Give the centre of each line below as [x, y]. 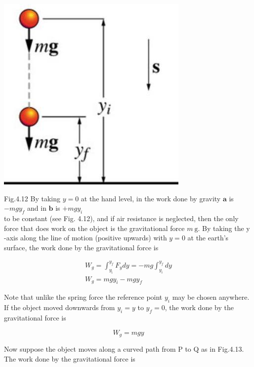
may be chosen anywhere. [211, 297]
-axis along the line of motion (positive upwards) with [85, 238]
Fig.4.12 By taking [32, 198]
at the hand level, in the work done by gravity [151, 198]
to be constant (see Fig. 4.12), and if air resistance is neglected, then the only [121, 218]
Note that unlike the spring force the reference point [83, 297]
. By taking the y [224, 228]
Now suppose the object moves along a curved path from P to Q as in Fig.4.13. [124, 349]
